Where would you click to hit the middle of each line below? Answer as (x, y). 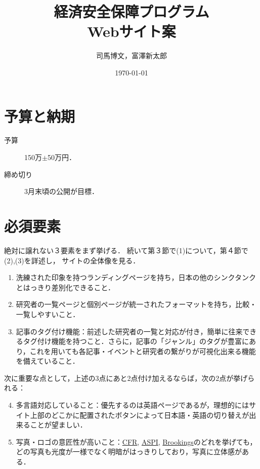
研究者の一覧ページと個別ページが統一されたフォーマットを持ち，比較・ (136, 304)
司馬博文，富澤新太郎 (132, 55)
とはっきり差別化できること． (66, 287)
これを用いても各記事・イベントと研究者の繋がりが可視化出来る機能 (143, 351)
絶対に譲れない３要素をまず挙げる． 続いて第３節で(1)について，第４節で (126, 250)
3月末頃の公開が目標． (61, 191)
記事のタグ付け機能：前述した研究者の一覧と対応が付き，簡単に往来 (129, 331)
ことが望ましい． (58, 425)
